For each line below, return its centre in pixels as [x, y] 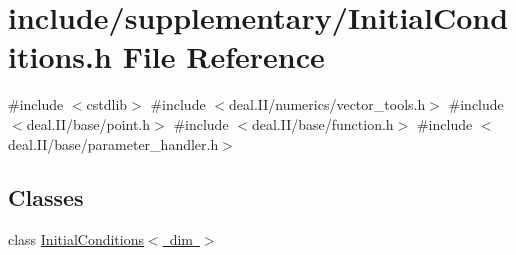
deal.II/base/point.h [88, 123]
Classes [46, 197]
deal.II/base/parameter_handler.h [113, 143]
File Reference [223, 56]
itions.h [60, 56]
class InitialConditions [76, 239]
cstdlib [107, 104]
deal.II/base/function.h [322, 123]
